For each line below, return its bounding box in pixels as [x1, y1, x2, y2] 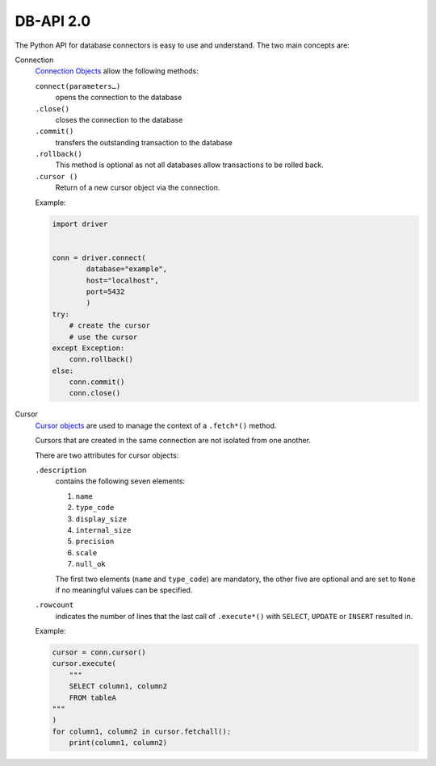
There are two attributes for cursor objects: [35, 450, 179, 460]
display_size [75, 514, 128, 524]
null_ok [75, 559, 107, 569]
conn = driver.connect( [52, 253, 147, 262]
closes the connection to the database [55, 115, 183, 124]
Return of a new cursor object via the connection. [55, 182, 220, 193]
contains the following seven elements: [55, 476, 186, 486]
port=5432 [86, 287, 125, 296]
